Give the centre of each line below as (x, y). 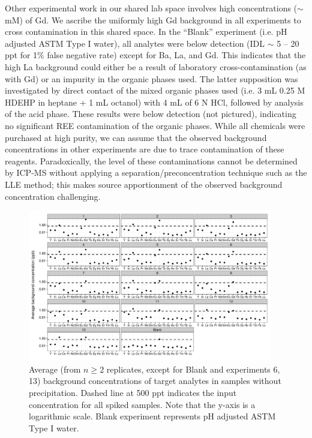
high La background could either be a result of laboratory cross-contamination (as (156, 66)
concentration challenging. (53, 196)
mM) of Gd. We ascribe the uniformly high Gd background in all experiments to (153, 19)
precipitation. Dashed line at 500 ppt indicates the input (133, 393)
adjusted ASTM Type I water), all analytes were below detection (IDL (135, 43)
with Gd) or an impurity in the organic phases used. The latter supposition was (151, 78)
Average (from (55, 369)
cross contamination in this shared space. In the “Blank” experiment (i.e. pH (146, 31)
